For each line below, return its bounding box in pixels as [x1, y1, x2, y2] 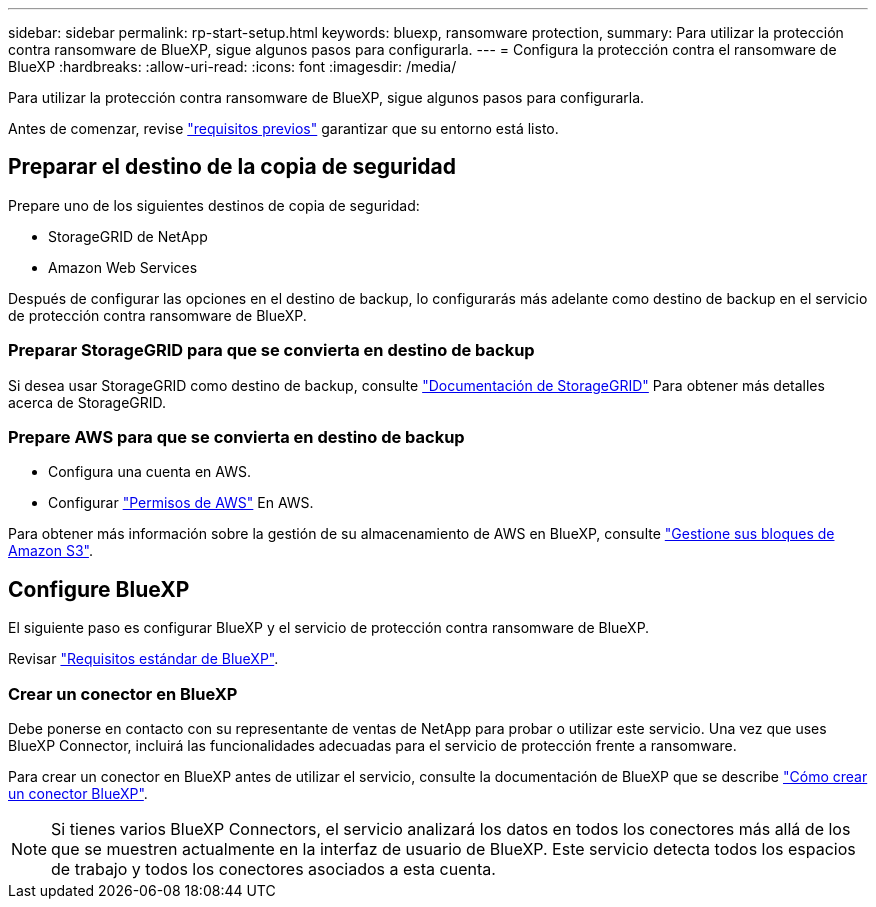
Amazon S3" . [8, 542, 93, 560]
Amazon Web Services [48, 258, 198, 276]
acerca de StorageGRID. [8, 393, 167, 411]
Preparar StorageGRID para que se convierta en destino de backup [8, 340, 535, 361]
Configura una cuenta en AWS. [48, 463, 251, 481]
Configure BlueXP [8, 576, 190, 602]
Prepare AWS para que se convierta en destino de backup [8, 426, 465, 447]
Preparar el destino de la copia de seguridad [8, 154, 457, 180]
